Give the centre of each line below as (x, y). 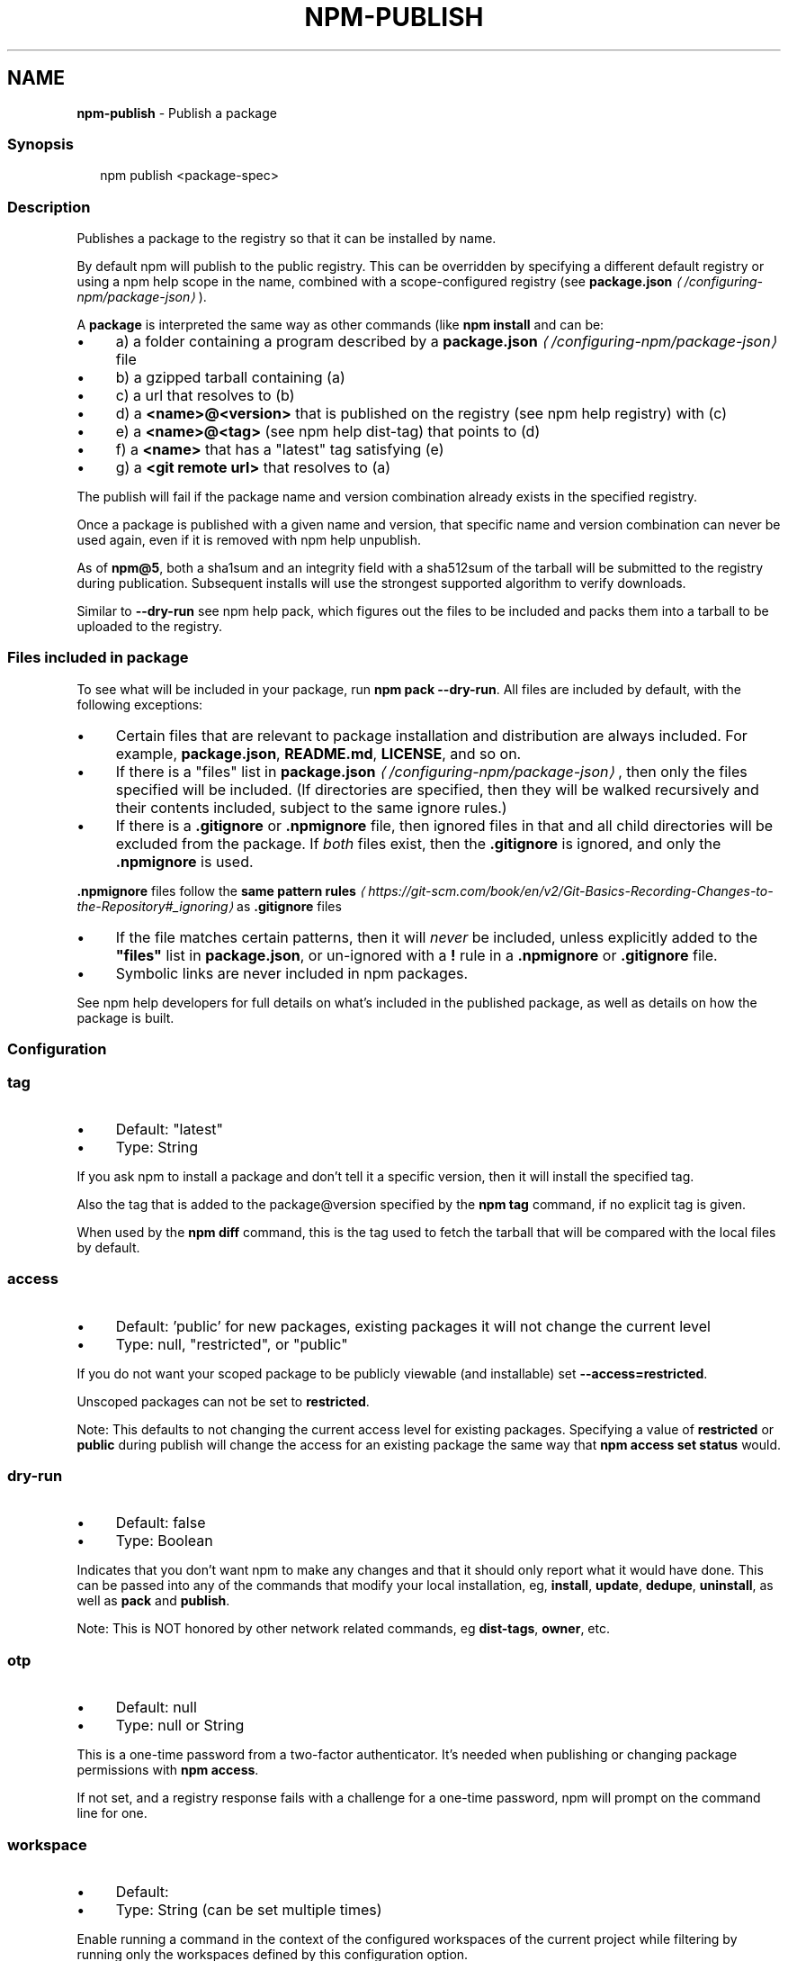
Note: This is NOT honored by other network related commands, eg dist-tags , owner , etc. (343, 1629)
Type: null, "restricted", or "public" (232, 1344)
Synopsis (40, 144)
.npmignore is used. (184, 861)
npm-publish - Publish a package (177, 113)
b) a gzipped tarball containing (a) (230, 378)
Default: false (161, 1523)
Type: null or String (180, 1726)
